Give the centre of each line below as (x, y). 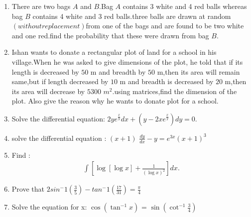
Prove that (28, 189)
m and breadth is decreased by (167, 81)
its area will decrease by (48, 91)
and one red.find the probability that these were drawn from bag (110, 35)
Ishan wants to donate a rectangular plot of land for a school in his (114, 52)
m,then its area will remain (198, 71)
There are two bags (41, 6)
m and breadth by (118, 71)
